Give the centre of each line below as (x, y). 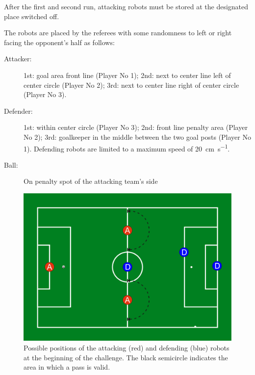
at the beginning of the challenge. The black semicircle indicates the (126, 357)
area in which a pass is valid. (67, 367)
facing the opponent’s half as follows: (59, 42)
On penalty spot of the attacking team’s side (91, 181)
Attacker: (18, 59)
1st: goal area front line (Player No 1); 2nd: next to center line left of (127, 75)
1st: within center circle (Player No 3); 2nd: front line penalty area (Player (136, 127)
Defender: (18, 111)
